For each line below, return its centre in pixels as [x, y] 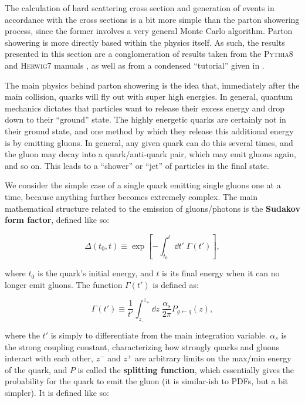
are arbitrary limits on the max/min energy [213, 358]
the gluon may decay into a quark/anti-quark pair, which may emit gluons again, [150, 154]
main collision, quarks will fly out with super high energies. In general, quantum [149, 96]
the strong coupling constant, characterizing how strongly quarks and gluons [142, 346]
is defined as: [176, 284]
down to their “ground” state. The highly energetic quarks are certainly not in [145, 119]
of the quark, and [36, 369]
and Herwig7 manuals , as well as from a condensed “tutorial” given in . [135, 65]
